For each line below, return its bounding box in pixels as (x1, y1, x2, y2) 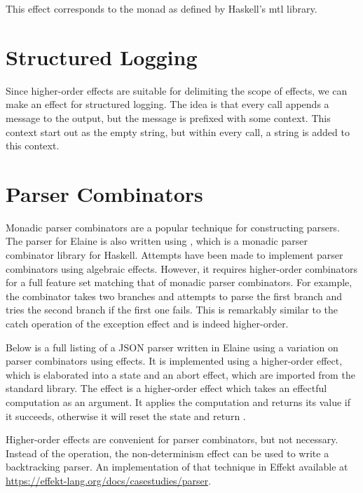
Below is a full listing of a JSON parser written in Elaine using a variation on (6, 339, 338, 354)
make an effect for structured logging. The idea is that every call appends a (6, 97, 329, 112)
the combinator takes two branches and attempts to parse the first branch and (6, 288, 343, 303)
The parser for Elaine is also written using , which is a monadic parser (6, 234, 308, 248)
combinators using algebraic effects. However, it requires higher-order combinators (6, 261, 357, 276)
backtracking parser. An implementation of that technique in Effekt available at (6, 459, 348, 474)
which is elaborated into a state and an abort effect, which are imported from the (6, 367, 355, 381)
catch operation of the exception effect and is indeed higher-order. (6, 316, 289, 330)
